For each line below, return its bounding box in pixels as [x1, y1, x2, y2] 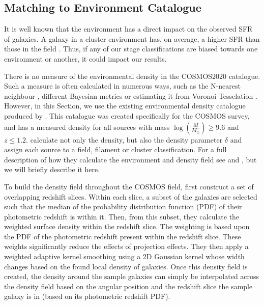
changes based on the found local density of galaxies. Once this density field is [4, 261, 248, 271]
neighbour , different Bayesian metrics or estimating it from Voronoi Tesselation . [4, 90, 257, 101]
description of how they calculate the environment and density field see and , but [4, 154, 257, 164]
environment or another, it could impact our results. [4, 53, 167, 64]
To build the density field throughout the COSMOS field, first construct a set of [4, 181, 254, 191]
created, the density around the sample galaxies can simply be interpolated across [4, 271, 259, 282]
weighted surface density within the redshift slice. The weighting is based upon [4, 221, 250, 232]
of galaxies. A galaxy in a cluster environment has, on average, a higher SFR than [4, 33, 260, 44]
